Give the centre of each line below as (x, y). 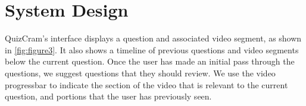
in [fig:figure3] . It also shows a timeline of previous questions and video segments (152, 49)
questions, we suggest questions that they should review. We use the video (140, 73)
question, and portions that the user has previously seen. (108, 96)
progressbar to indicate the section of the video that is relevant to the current (146, 84)
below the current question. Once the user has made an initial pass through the (150, 61)
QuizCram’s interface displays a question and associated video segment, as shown (153, 38)
